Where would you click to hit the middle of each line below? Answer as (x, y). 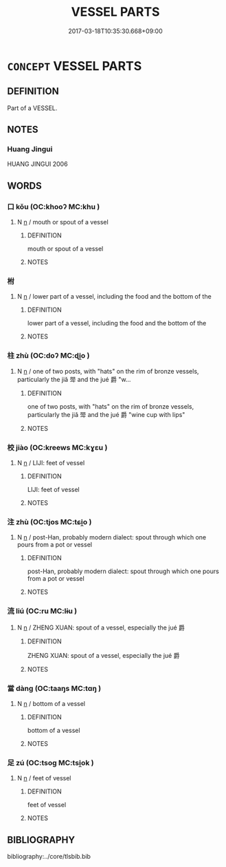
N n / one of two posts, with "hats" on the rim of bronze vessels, (108, 371)
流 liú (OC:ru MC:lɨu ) (42, 611)
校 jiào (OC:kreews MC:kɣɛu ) (57, 447)
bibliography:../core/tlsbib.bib (49, 857)
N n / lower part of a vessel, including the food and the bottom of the (114, 297)
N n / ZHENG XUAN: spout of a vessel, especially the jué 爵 (101, 628)
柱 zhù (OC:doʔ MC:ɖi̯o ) (48, 356)
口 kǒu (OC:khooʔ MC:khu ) (54, 206)
